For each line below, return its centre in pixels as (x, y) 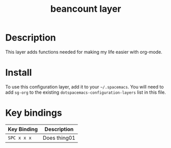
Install (19, 73)
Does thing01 (59, 138)
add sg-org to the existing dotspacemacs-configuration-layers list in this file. (86, 92)
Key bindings (34, 113)
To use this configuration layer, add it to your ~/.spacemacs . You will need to (85, 87)
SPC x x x (20, 138)
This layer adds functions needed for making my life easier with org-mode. (84, 52)
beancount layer (86, 9)
